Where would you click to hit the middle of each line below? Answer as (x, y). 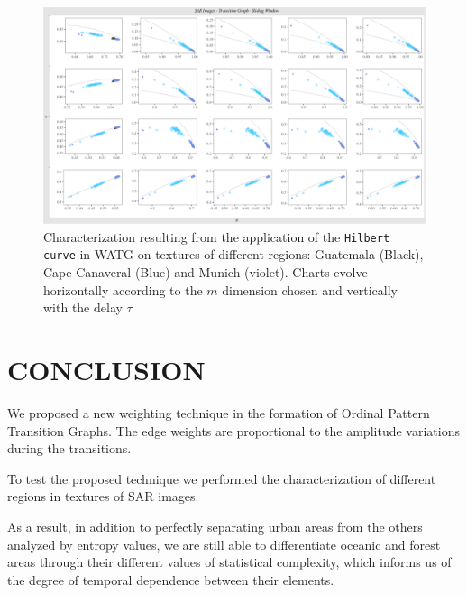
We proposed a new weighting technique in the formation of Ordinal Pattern (219, 412)
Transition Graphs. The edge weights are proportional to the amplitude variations (233, 430)
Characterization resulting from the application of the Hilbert (217, 236)
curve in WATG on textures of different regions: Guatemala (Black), (233, 254)
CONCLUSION (106, 370)
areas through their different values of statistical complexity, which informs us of (229, 562)
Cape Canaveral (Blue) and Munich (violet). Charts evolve (206, 272)
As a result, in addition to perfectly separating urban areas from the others (215, 526)
